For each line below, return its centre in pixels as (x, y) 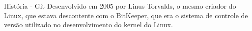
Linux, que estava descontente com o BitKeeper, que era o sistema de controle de (126, 15)
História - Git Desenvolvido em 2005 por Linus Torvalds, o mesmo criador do (120, 6)
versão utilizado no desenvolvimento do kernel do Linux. (88, 25)
